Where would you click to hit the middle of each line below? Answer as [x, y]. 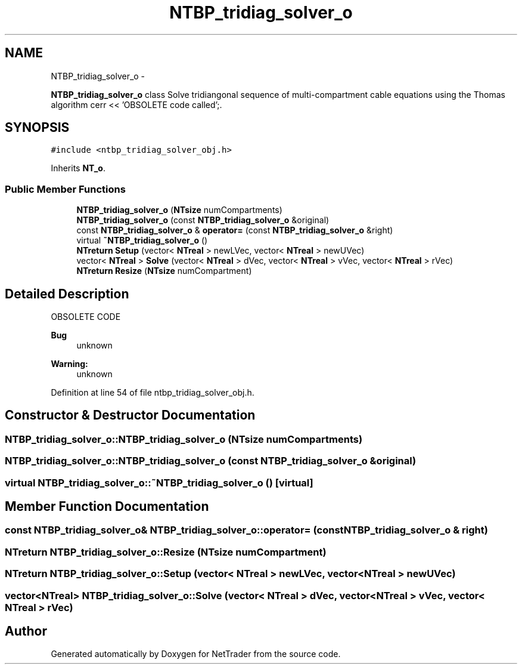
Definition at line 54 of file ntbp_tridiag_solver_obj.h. [153, 393]
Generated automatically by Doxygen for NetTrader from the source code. [196, 654]
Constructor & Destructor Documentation [130, 415]
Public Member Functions [65, 189]
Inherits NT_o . [78, 168]
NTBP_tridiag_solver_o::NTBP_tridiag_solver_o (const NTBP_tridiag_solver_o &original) [211, 461]
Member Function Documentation [107, 507]
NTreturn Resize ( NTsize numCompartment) [164, 271]
